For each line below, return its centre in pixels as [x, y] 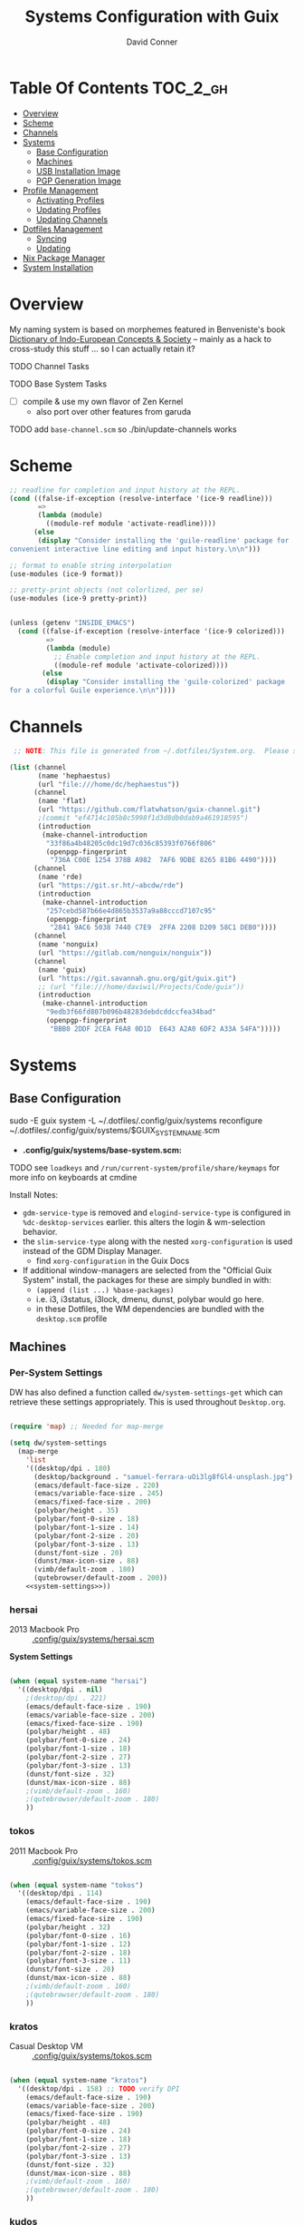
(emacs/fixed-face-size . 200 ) [92, 1502]
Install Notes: [34, 1194]
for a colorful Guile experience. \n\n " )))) [93, 691]
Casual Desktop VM [46, 2046]
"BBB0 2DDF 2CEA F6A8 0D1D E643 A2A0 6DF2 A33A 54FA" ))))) [165, 1029]
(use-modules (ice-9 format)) [66, 573]
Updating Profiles [68, 210]
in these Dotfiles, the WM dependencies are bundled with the [150, 1309]
